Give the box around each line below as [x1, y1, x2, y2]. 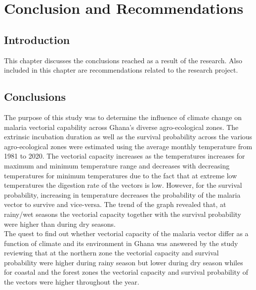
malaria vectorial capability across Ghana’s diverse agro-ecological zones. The [4, 122, 239, 132]
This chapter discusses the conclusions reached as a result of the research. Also [4, 55, 243, 65]
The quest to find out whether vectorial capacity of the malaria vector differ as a [4, 228, 249, 239]
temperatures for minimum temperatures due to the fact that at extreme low [4, 170, 237, 180]
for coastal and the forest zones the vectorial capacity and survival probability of [4, 267, 249, 277]
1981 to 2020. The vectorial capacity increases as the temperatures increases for [4, 151, 245, 161]
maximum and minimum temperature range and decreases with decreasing [4, 160, 230, 170]
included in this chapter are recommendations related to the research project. [4, 65, 238, 75]
